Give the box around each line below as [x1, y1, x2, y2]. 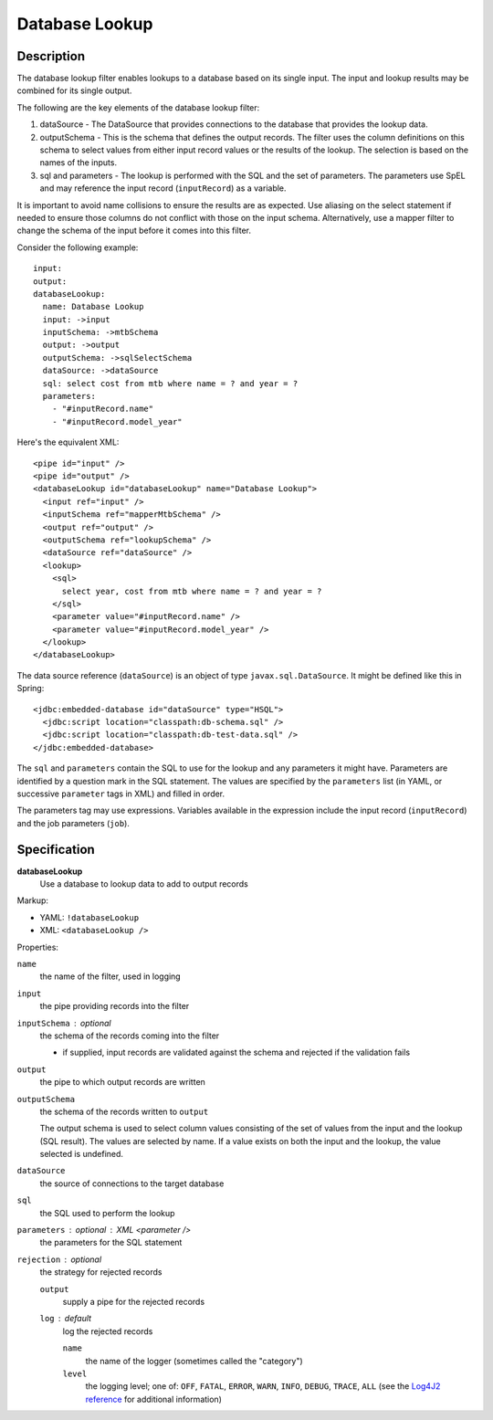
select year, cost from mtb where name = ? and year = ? [61, 585, 322, 596]
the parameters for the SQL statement [39, 1237, 183, 1248]
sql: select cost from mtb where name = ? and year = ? [42, 378, 299, 388]
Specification [16, 841, 95, 857]
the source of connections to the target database [39, 1178, 225, 1189]
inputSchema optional [16, 1017, 111, 1028]
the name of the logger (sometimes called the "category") [85, 1355, 303, 1366]
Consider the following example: [16, 242, 139, 253]
